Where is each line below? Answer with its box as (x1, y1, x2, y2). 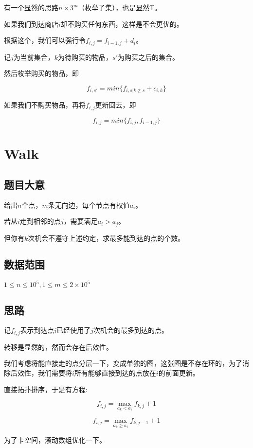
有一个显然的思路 (4, 2, 58, 12)
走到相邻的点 (19, 216, 61, 226)
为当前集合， (13, 52, 54, 62)
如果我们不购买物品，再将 (4, 100, 86, 110)
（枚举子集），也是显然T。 (78, 2, 162, 12)
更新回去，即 (95, 100, 136, 110)
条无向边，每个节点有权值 (48, 199, 130, 210)
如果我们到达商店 (4, 18, 58, 29)
